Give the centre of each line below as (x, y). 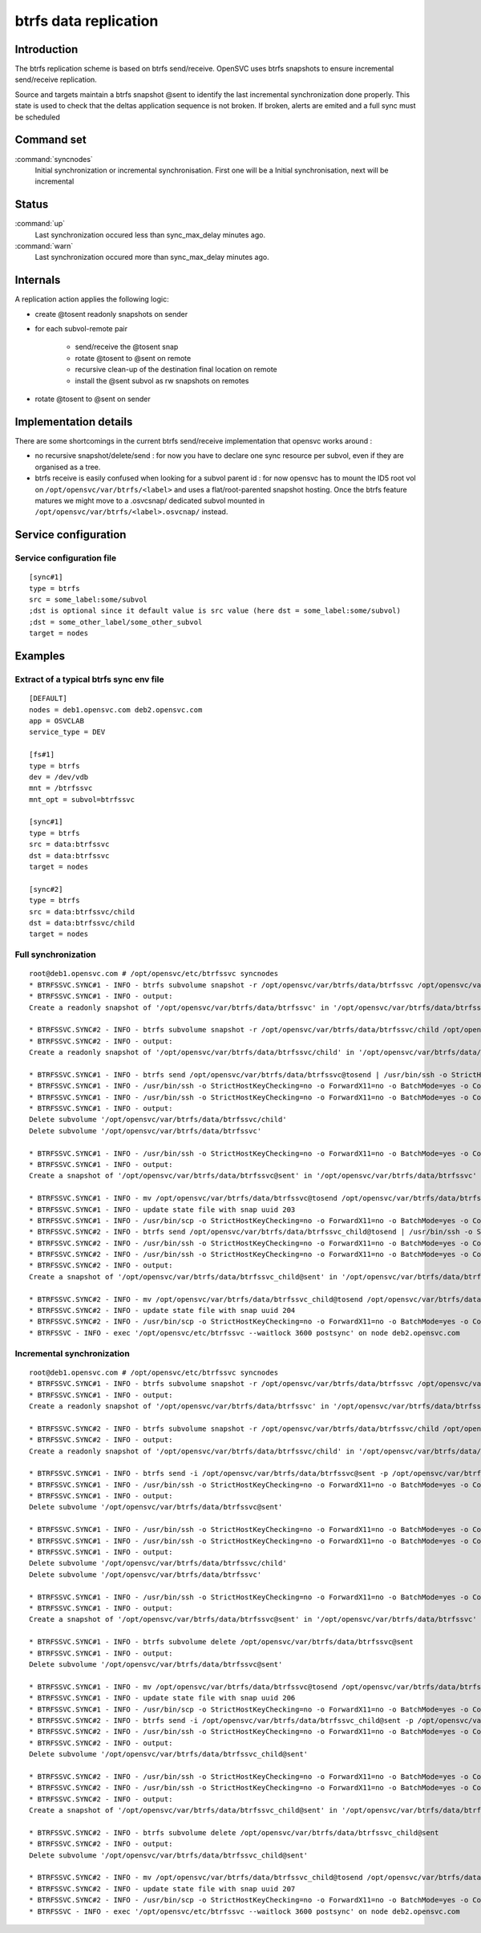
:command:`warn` (44, 246)
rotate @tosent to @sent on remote (133, 358)
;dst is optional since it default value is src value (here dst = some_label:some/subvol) (215, 611)
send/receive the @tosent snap (127, 347)
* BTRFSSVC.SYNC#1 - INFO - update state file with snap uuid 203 (162, 1210)
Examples (40, 656)
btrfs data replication (87, 21)
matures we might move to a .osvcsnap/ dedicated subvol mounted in (150, 500)
